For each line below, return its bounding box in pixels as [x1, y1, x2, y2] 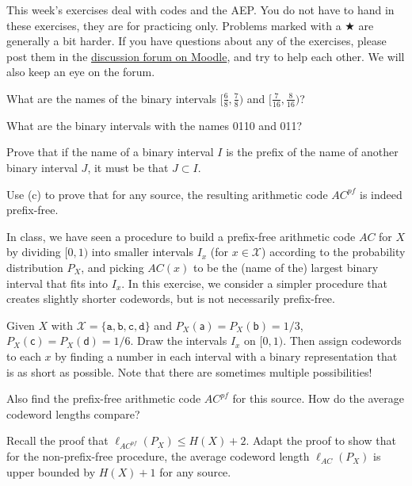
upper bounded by [6, 463, 96, 480]
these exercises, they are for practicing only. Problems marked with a [6, 17, 341, 33]
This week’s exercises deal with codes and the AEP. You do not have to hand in [6, 2, 395, 17]
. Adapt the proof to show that [246, 432, 396, 449]
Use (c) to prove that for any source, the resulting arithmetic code [6, 186, 328, 202]
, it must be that [87, 159, 169, 175]
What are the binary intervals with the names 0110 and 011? [6, 117, 303, 133]
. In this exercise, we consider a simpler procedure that [121, 274, 387, 291]
